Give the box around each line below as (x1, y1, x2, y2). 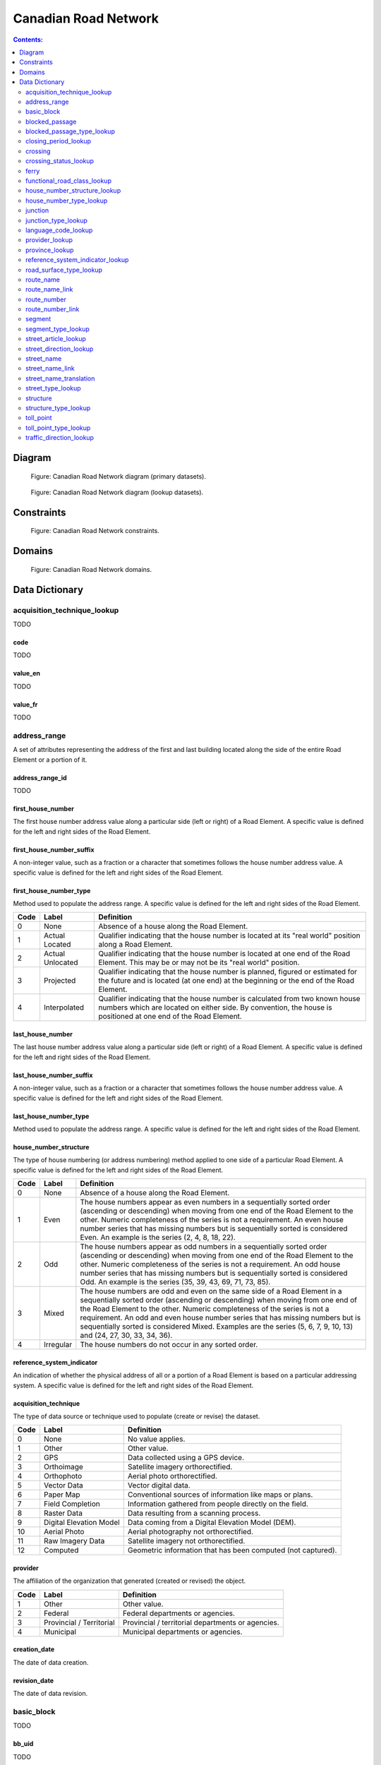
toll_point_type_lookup (25, 424, 91, 432)
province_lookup (25, 246, 74, 254)
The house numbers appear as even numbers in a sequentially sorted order (80, 1197, 331, 1207)
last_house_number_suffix (13, 1070, 93, 1079)
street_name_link (25, 364, 75, 373)
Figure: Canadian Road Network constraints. (30, 527, 160, 535)
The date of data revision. (13, 1689, 88, 1698)
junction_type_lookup (25, 216, 87, 225)
